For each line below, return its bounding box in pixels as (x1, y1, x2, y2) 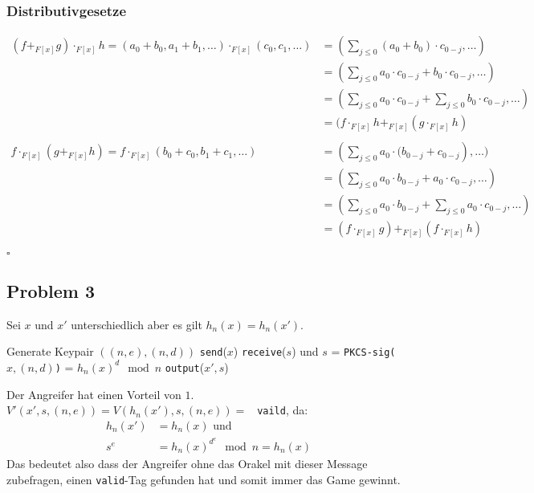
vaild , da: (257, 401, 308, 418)
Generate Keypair (6, 343, 94, 360)
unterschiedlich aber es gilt (71, 316, 202, 332)
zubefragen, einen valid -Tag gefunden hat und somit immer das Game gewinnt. (6, 471, 401, 487)
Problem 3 (6, 278, 95, 303)
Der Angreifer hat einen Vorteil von (6, 385, 181, 402)
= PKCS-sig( (331, 343, 396, 360)
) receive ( (233, 343, 287, 360)
